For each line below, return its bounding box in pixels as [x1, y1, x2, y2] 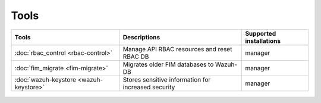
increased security [122, 83, 175, 91]
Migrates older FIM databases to [122, 60, 214, 68]
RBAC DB [122, 52, 149, 61]
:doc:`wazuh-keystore [14, 75, 77, 83]
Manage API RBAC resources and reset [122, 45, 232, 53]
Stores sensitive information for [122, 75, 211, 83]
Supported [244, 29, 276, 38]
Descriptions [122, 33, 160, 41]
